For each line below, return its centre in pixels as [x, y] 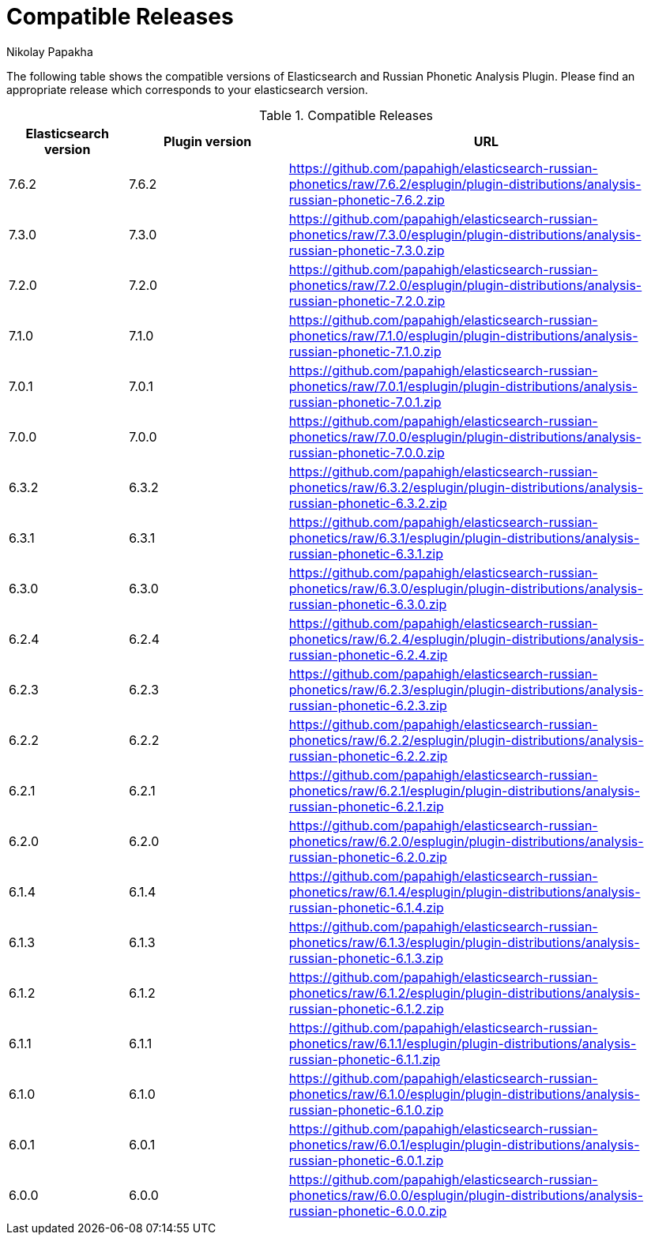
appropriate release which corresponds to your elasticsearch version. [187, 89]
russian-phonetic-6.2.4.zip [368, 654]
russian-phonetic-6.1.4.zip [366, 907]
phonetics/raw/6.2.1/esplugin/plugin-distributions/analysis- [464, 790]
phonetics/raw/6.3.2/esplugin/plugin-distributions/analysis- [466, 487]
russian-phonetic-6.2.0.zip [368, 857]
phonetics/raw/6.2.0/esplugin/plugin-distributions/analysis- [466, 841]
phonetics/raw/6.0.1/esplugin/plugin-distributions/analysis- [464, 1144]
